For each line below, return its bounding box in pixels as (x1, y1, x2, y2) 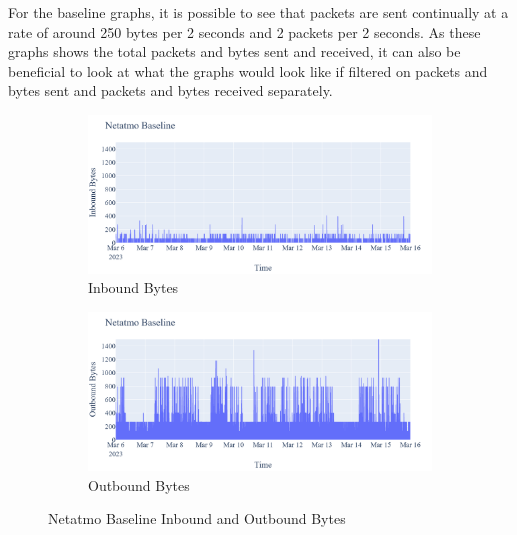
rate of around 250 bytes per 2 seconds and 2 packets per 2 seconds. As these (8, 21, 481, 42)
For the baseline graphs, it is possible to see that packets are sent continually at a (8, 2, 509, 22)
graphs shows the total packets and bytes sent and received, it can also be (8, 41, 461, 62)
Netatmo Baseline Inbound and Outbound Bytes (48, 508, 346, 529)
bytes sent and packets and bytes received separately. (8, 80, 333, 101)
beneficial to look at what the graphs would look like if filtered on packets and (8, 60, 488, 81)
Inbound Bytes (88, 277, 179, 298)
